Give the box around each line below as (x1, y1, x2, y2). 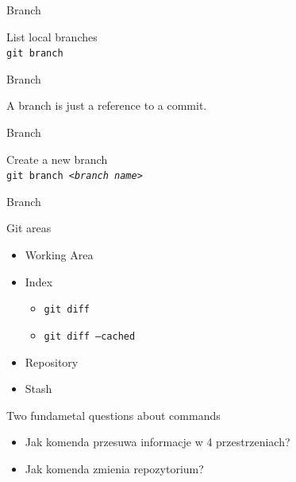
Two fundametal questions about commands (6, 406, 221, 423)
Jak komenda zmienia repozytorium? (25, 460, 204, 476)
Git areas (6, 220, 52, 236)
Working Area (25, 247, 94, 263)
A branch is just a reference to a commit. (6, 97, 207, 114)
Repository (25, 353, 79, 370)
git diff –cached (44, 330, 136, 342)
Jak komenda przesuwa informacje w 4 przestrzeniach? (25, 433, 290, 450)
